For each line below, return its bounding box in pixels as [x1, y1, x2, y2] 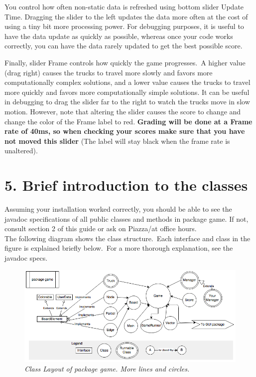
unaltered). [4, 145, 38, 156]
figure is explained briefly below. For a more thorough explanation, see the [4, 243, 233, 253]
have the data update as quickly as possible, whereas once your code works [4, 30, 233, 41]
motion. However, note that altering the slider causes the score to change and [4, 106, 241, 116]
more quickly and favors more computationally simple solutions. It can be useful [4, 86, 250, 97]
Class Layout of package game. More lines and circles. [24, 364, 190, 374]
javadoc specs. [4, 253, 48, 263]
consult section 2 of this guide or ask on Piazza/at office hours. [4, 223, 197, 234]
